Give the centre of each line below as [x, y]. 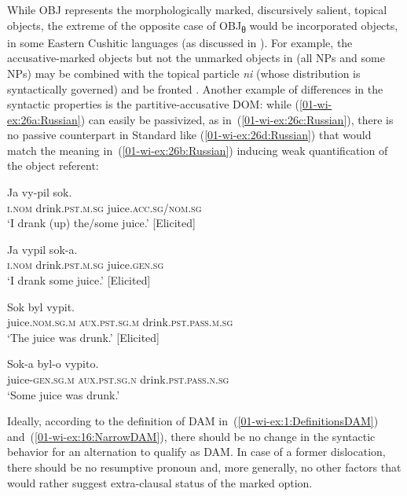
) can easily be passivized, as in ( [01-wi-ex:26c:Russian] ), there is [237, 119]
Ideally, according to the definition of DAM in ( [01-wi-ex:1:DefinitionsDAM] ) [193, 421]
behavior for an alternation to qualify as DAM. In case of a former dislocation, [196, 452]
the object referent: [53, 165]
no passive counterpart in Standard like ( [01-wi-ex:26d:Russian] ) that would [189, 135]
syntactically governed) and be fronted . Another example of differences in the [195, 88]
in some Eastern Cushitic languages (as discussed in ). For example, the [180, 42]
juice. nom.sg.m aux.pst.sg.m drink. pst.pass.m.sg [120, 322]
